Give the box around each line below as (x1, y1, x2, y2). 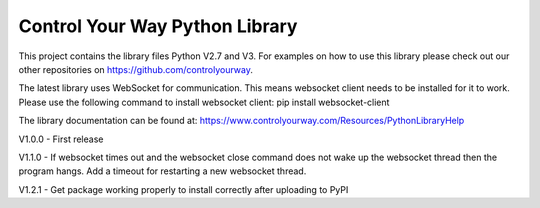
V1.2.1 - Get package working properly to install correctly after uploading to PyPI (18, 183, 349, 195)
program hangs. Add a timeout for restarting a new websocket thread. (18, 165, 307, 177)
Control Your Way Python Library (18, 15, 298, 37)
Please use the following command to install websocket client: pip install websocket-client (18, 96, 390, 108)
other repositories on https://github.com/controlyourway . (18, 63, 254, 75)
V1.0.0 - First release (18, 133, 104, 145)
